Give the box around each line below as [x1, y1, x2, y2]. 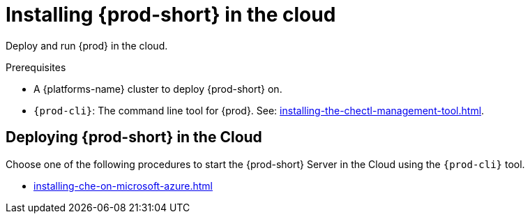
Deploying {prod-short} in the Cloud [6, 128, 262, 146]
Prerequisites [6, 61, 66, 73]
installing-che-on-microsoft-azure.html [33, 179, 213, 192]
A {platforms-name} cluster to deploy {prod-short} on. [33, 82, 282, 95]
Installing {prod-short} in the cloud [6, 3, 336, 27]
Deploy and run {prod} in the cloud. [6, 39, 168, 52]
